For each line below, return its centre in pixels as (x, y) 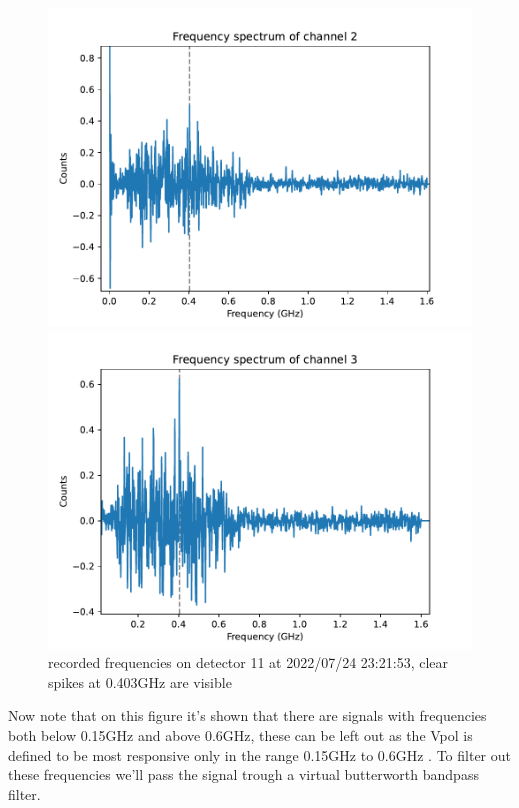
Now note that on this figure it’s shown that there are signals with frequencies (247, 715)
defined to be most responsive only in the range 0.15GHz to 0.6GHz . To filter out (259, 754)
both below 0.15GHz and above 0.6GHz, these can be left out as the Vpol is (240, 734)
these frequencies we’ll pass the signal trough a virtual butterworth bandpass (243, 774)
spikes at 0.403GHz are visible (140, 681)
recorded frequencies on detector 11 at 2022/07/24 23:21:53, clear (248, 662)
